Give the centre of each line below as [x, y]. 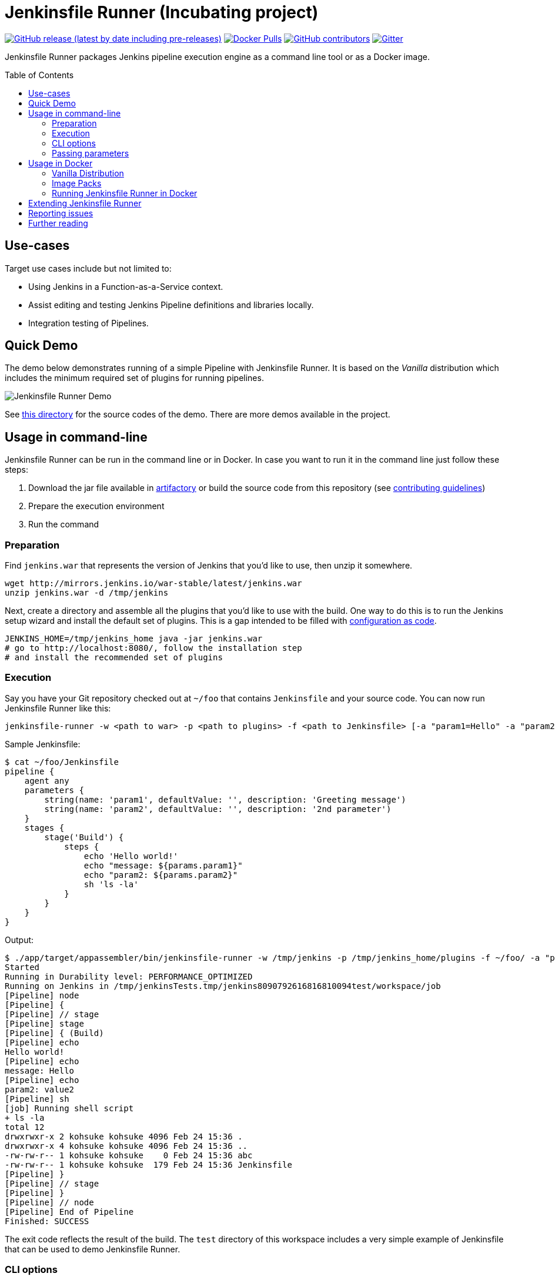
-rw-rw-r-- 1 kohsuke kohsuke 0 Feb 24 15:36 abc [129, 1155]
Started [22, 967]
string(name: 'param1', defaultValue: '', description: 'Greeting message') [225, 799]
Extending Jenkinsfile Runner [85, 203]
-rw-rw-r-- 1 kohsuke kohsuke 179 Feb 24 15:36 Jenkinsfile [148, 1164]
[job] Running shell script [69, 1108]
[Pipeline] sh [37, 1099]
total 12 [25, 1127]
